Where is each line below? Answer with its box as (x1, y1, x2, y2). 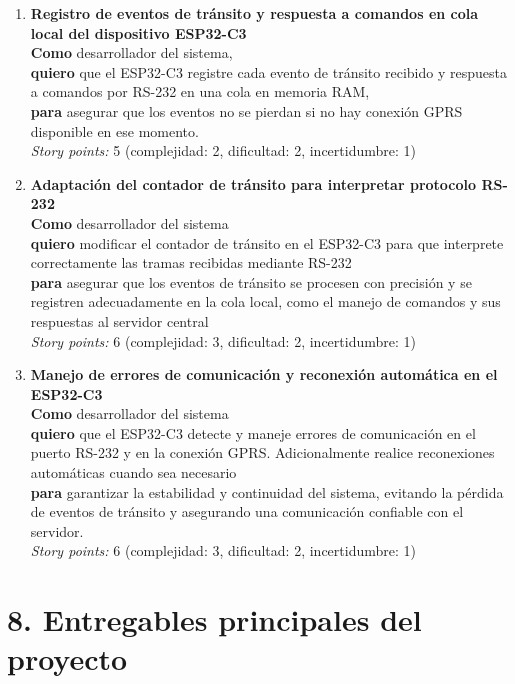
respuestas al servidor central (30, 310, 209, 331)
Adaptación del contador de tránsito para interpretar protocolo (30, 173, 477, 194)
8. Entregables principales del (7, 599, 422, 640)
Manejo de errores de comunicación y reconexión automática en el (30, 364, 498, 385)
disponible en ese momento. (30, 120, 199, 141)
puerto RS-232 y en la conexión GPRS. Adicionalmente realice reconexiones (30, 442, 495, 463)
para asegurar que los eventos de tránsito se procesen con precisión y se (30, 271, 472, 292)
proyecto (7, 638, 128, 679)
